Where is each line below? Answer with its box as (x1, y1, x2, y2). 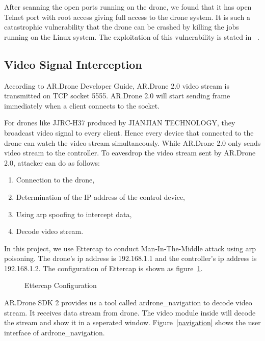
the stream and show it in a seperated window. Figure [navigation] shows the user (4, 317, 261, 328)
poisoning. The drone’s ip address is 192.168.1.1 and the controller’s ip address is (4, 253, 257, 264)
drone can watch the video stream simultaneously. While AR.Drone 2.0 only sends (4, 137, 261, 148)
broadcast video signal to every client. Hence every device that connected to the (4, 127, 254, 138)
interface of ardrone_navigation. (4, 327, 105, 337)
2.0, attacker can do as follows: (4, 157, 100, 168)
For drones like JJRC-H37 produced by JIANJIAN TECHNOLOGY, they (4, 117, 235, 128)
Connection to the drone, (16, 174, 95, 185)
